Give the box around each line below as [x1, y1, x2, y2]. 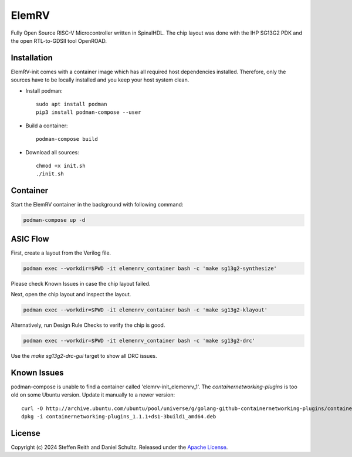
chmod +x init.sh [36, 162, 86, 169]
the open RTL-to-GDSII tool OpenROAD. [11, 37, 107, 44]
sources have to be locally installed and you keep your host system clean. [11, 76, 189, 83]
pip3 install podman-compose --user [36, 109, 141, 116]
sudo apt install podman [36, 101, 107, 108]
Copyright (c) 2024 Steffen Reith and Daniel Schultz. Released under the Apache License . [11, 444, 228, 451]
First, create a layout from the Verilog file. [11, 249, 111, 256]
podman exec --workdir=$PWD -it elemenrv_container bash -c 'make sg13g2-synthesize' [23, 265, 277, 272]
